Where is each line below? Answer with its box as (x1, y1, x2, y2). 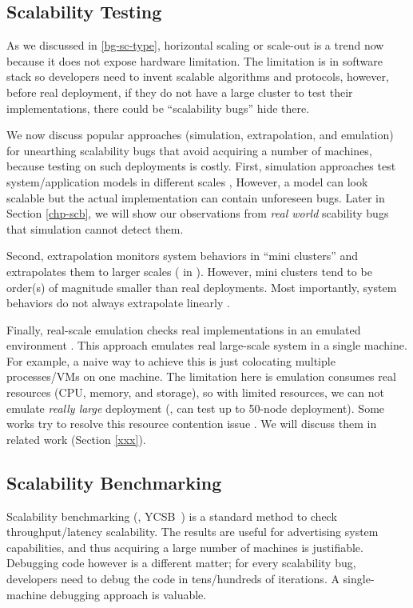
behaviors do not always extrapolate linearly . (6, 294, 230, 311)
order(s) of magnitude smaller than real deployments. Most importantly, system (6, 278, 397, 295)
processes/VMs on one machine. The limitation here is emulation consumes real (6, 368, 396, 385)
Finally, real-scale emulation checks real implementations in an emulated (6, 321, 361, 338)
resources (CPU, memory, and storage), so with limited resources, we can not (6, 384, 384, 401)
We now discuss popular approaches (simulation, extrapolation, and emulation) (6, 126, 394, 143)
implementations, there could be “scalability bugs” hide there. (6, 99, 310, 116)
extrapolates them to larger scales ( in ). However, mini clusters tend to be (6, 262, 372, 279)
